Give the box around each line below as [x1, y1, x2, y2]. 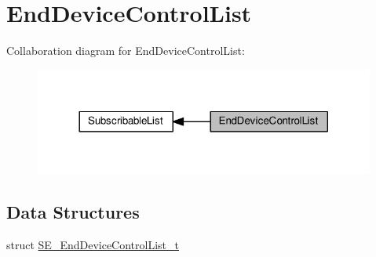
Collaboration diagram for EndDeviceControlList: [6, 42, 245, 59]
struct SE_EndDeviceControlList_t [6, 237, 179, 253]
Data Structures [6, 200, 140, 224]
